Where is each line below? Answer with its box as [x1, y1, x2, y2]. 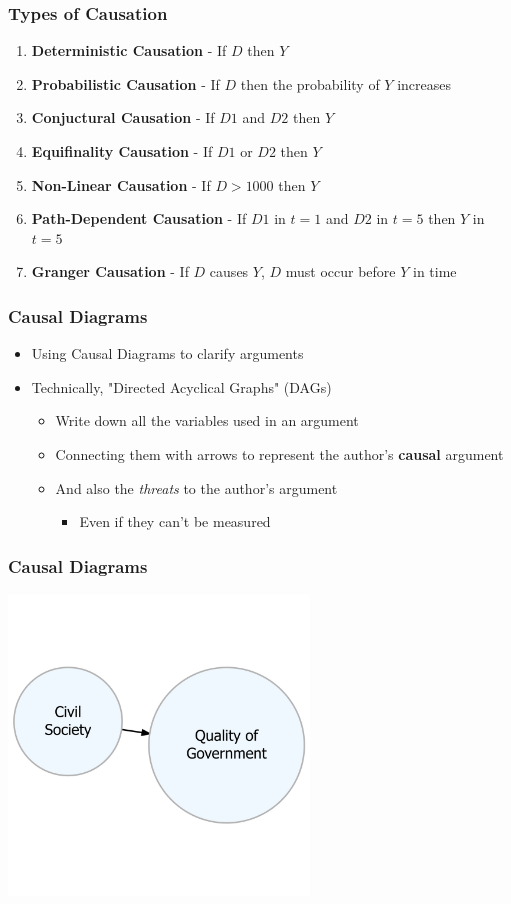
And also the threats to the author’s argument [55, 477, 338, 498]
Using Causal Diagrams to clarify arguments [31, 343, 304, 364]
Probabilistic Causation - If [31, 73, 220, 94]
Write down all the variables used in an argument [55, 410, 359, 431]
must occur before [285, 261, 396, 282]
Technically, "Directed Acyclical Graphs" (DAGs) [31, 376, 332, 397]
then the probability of [240, 73, 380, 94]
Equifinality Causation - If [31, 141, 213, 161]
